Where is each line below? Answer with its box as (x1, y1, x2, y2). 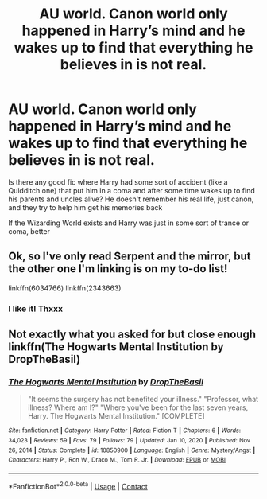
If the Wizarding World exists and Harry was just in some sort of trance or (8, 218, 250, 228)
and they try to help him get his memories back (8, 202, 163, 212)
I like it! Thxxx (8, 303, 64, 314)
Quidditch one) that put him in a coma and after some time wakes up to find (8, 185, 256, 195)
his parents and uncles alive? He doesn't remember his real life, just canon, (8, 194, 254, 204)
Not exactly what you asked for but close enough (8, 328, 257, 341)
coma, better (8, 226, 50, 236)
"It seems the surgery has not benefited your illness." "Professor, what (27, 395, 259, 404)
